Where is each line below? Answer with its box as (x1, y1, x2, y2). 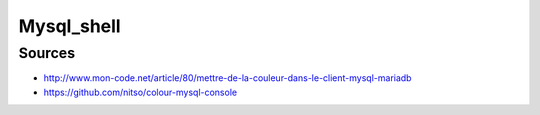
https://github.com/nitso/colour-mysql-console (43, 86, 238, 98)
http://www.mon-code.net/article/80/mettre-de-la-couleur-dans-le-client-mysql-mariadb (43, 72, 412, 84)
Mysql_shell (18, 15, 121, 37)
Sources (18, 44, 75, 62)
